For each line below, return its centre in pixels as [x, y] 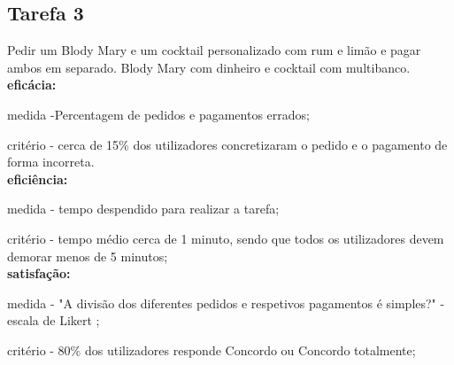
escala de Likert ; [54, 320]
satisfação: [39, 273]
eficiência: [38, 179]
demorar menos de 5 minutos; [88, 256]
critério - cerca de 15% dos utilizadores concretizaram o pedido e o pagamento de [227, 144]
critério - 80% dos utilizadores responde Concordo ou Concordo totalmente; [212, 349]
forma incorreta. [51, 162]
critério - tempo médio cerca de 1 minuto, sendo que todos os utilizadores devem [226, 238]
